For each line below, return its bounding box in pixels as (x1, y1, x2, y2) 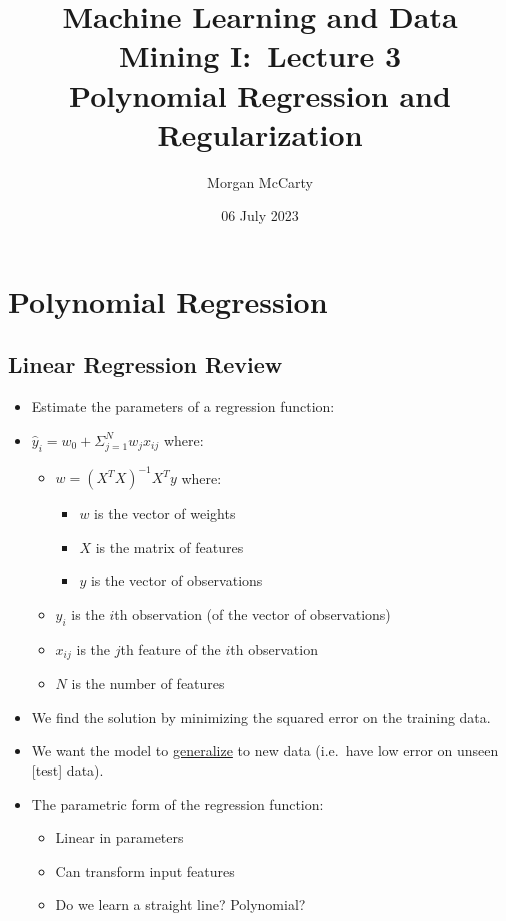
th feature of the (120, 638, 221, 659)
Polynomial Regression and (69, 74, 451, 115)
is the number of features (71, 673, 225, 694)
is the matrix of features (95, 536, 244, 557)
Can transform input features (55, 860, 235, 881)
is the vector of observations (90, 570, 263, 591)
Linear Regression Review (8, 349, 283, 380)
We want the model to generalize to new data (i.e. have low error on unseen (31, 740, 499, 761)
